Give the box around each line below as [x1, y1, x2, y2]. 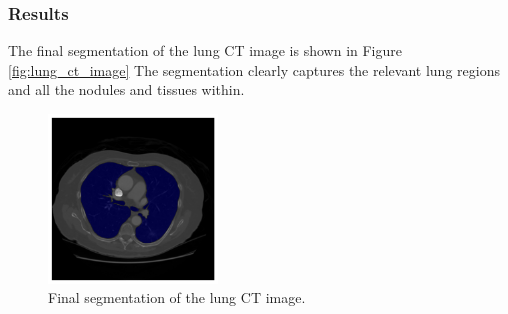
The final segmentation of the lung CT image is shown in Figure [8, 40, 403, 61]
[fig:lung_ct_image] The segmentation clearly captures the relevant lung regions [8, 59, 500, 80]
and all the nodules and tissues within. [8, 79, 245, 100]
